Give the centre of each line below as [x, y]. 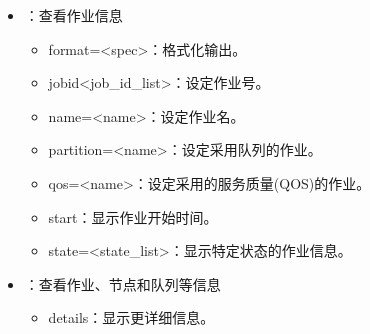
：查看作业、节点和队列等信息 [122, 283]
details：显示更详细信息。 [131, 317]
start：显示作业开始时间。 [133, 216]
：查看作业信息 [73, 15]
